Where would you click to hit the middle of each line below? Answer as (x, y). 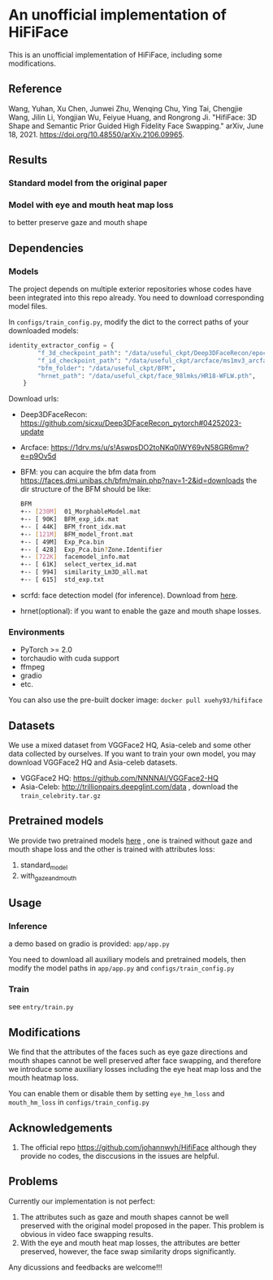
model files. (28, 306)
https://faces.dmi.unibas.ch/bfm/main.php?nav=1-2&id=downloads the (139, 480)
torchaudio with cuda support (69, 658)
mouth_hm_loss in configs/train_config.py (79, 1102)
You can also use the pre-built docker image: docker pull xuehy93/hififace (135, 700)
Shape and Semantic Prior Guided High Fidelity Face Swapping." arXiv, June (136, 126)
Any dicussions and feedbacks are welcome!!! (85, 1267)
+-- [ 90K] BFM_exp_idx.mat (69, 519)
